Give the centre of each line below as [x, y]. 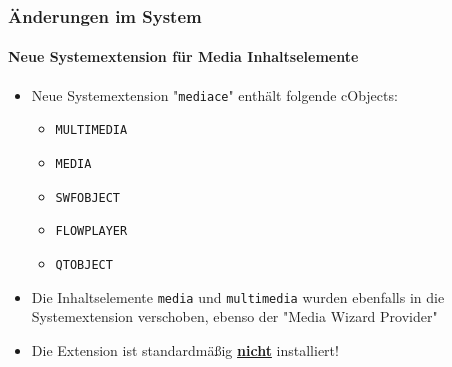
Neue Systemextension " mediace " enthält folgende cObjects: [214, 94]
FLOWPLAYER [91, 231]
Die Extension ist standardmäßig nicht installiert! [185, 349]
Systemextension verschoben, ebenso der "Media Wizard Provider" [234, 316]
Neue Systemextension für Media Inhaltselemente [183, 56]
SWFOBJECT [88, 197]
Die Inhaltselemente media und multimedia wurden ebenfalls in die [238, 296]
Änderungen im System [105, 15]
